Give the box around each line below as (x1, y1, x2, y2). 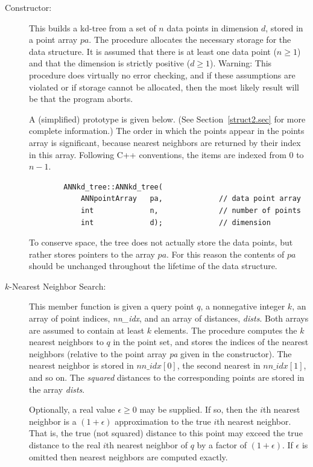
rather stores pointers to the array (29, 247, 155, 260)
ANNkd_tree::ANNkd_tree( (63, 182, 163, 191)
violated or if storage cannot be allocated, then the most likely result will (29, 80, 299, 93)
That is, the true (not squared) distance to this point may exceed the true (29, 427, 303, 439)
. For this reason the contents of (166, 247, 285, 260)
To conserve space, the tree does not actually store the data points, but (29, 236, 293, 249)
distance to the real (29, 439, 101, 451)
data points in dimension (166, 21, 259, 34)
